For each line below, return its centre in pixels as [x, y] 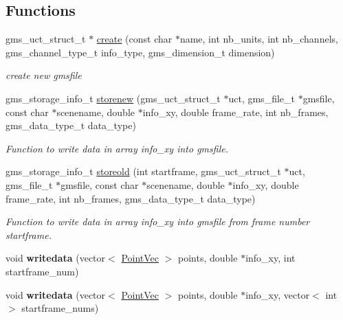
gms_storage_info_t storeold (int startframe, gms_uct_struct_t [143, 171]
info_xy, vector [278, 294]
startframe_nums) [60, 308]
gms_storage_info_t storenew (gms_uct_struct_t [113, 98]
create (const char [134, 39]
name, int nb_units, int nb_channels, [259, 39]
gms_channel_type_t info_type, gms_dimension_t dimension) [140, 52]
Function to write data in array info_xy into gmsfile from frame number [158, 221]
